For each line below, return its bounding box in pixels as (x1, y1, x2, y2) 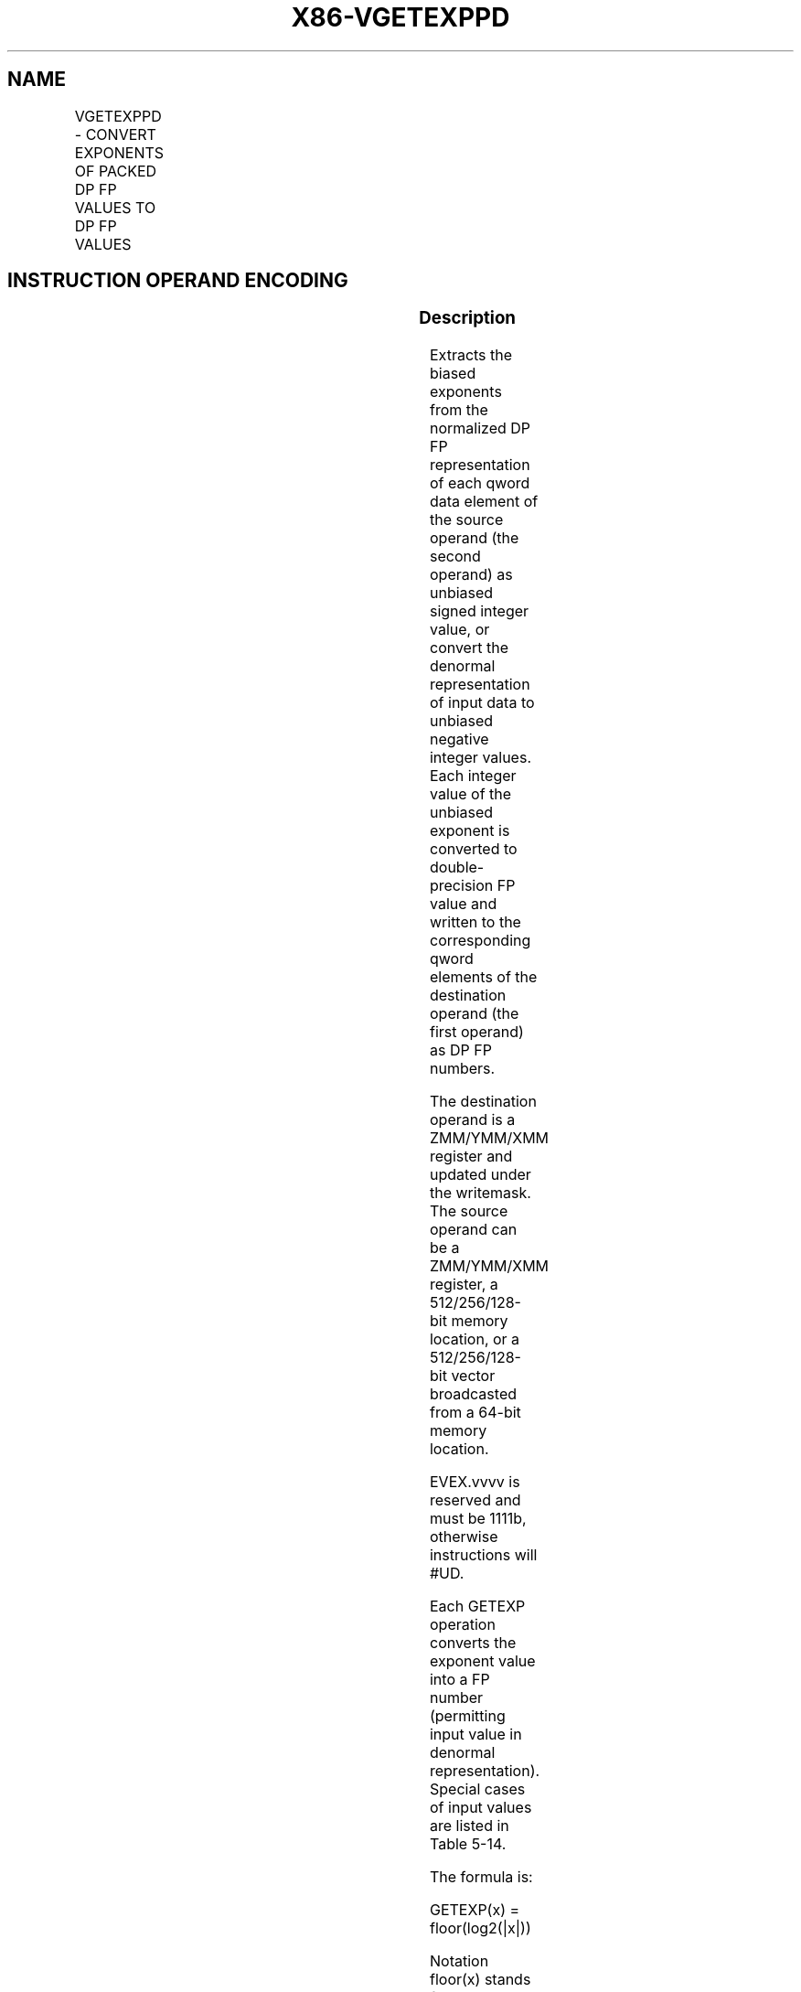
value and (429, 894, 497, 914)
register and (429, 1147, 513, 1166)
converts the (429, 1633, 517, 1653)
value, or (429, 620, 490, 639)
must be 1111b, (429, 1509, 527, 1528)
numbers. (429, 1059, 496, 1078)
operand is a (429, 1110, 516, 1130)
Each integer (429, 766, 517, 786)
